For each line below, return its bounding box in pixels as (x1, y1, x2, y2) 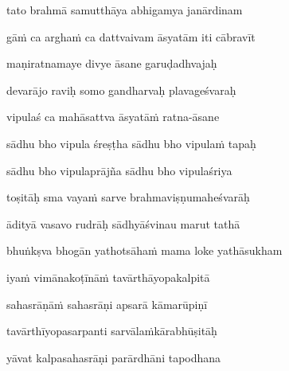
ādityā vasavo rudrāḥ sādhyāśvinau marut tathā (6, 215, 240, 232)
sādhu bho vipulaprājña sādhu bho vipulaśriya (6, 162, 232, 178)
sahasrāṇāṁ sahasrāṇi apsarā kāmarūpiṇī (6, 295, 208, 312)
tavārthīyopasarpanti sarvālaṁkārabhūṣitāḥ (6, 322, 217, 339)
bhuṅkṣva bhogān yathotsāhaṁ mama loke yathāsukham (6, 242, 283, 259)
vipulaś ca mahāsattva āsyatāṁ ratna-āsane (6, 108, 220, 125)
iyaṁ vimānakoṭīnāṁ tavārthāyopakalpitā (6, 268, 210, 285)
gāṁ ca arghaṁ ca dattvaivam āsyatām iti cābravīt (6, 28, 256, 45)
